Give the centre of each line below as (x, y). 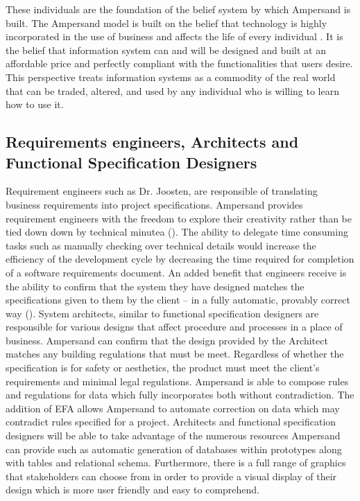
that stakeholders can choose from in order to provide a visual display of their (171, 476)
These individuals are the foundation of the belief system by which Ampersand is (178, 9)
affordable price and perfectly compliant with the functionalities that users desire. (179, 63)
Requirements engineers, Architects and (152, 142)
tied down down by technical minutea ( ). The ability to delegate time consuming (177, 232)
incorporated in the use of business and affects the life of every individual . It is (174, 36)
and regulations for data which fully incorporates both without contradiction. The (180, 395)
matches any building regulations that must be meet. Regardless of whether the (175, 354)
